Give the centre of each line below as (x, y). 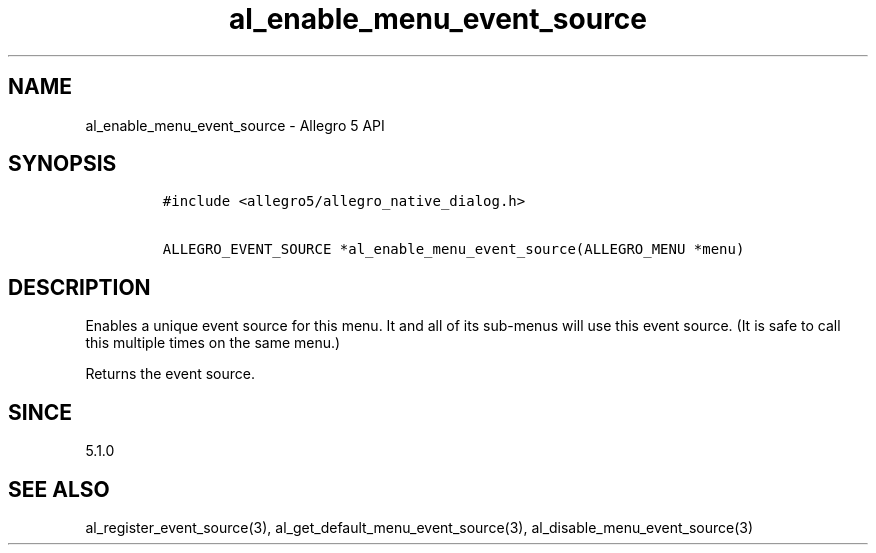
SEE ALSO (59, 489)
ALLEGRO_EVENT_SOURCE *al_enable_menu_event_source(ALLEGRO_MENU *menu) (453, 249)
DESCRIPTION (79, 287)
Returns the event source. (170, 374)
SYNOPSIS (62, 164)
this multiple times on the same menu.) (213, 343)
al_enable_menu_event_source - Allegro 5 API (235, 125)
